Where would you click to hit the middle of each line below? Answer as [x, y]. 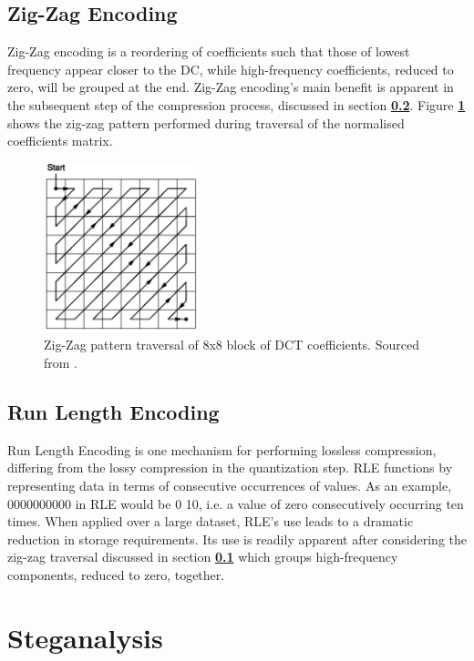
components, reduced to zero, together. [116, 574]
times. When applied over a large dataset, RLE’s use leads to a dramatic [211, 521]
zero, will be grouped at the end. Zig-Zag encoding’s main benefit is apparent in [231, 87]
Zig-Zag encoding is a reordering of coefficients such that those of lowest [209, 51]
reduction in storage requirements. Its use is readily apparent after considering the [237, 539]
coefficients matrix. [60, 141]
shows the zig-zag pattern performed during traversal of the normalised [206, 122]
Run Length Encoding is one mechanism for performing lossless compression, [222, 449]
